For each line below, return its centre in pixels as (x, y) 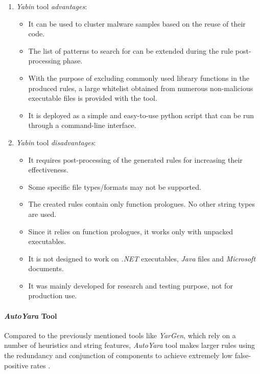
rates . (40, 365)
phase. (73, 61)
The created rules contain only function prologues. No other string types (142, 204)
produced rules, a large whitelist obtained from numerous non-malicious (141, 88)
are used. (42, 214)
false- (243, 355)
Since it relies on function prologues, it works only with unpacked (131, 231)
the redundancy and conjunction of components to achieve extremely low (118, 355)
